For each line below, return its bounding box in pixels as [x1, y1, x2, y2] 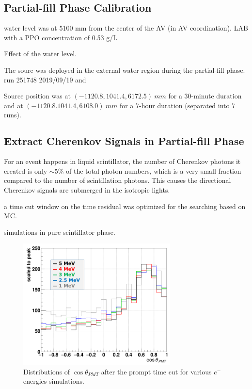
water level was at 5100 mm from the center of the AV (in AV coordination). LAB [4, 23, 248, 33]
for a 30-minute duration [168, 91, 242, 101]
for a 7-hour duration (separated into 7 [119, 100, 236, 110]
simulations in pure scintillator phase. [4, 227, 115, 237]
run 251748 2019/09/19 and [4, 74, 86, 84]
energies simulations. [23, 376, 84, 386]
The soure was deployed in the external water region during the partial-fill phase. [4, 65, 245, 75]
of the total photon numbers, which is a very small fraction [65, 165, 241, 176]
